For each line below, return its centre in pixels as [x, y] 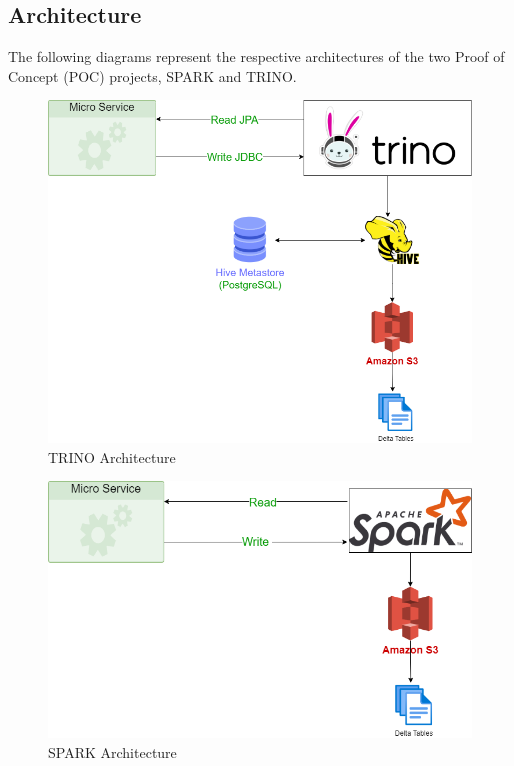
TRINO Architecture [112, 456]
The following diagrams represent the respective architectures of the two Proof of [256, 56]
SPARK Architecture [112, 751]
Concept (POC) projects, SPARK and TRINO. [152, 75]
